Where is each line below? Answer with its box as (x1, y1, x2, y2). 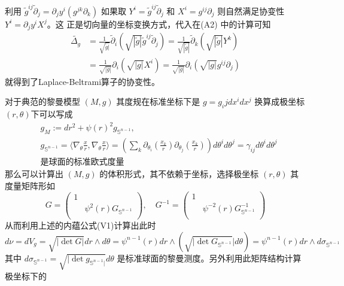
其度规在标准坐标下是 (116, 95, 200, 108)
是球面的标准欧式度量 (40, 158, 124, 166)
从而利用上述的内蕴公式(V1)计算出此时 (5, 219, 156, 232)
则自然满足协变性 (217, 4, 285, 17)
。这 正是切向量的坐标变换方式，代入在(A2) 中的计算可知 (47, 17, 271, 30)
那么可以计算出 (5, 168, 63, 180)
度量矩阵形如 (5, 179, 55, 191)
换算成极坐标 (254, 95, 305, 108)
